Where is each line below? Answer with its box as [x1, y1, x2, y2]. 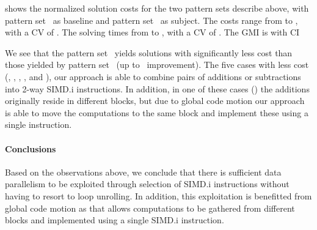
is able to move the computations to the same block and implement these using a [5, 106, 308, 119]
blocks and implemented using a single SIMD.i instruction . [5, 213, 224, 226]
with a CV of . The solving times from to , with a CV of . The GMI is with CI [5, 26, 300, 39]
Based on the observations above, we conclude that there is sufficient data [5, 165, 282, 178]
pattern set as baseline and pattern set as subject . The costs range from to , [5, 13, 298, 26]
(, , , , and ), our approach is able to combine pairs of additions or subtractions [5, 70, 301, 83]
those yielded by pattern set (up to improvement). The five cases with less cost [5, 58, 309, 71]
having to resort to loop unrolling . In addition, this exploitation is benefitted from [5, 189, 312, 202]
